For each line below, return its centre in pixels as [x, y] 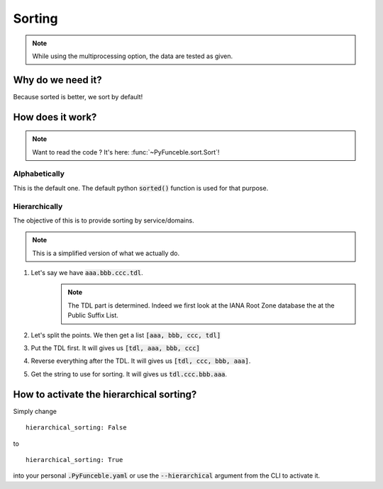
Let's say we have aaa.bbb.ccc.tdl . [87, 273]
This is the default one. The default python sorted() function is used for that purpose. [141, 188]
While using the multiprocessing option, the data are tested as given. [133, 56]
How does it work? [55, 117]
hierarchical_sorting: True [74, 460]
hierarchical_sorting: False [76, 428]
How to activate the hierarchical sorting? [105, 394]
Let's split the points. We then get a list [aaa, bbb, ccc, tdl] [126, 335]
